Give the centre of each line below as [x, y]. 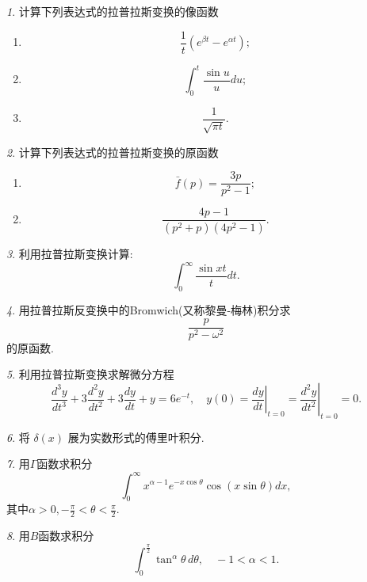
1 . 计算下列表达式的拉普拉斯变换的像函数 [113, 11]
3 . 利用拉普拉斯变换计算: [70, 254]
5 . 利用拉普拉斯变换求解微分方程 [90, 374]
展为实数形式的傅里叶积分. [136, 437]
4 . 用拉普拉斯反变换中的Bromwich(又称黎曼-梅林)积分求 [149, 310]
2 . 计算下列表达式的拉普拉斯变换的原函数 [113, 152]
